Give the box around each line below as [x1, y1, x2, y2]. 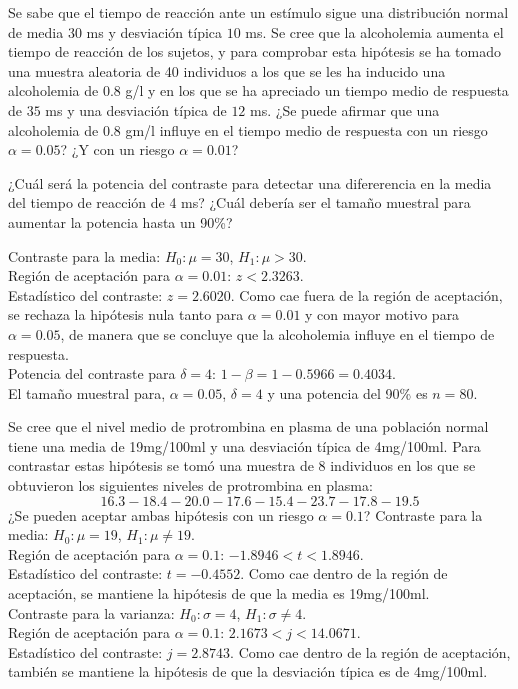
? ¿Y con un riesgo [60, 139, 175, 160]
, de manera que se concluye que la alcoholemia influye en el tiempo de [60, 323, 495, 344]
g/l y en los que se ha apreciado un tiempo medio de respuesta [125, 80, 509, 101]
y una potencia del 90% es [267, 382, 428, 403]
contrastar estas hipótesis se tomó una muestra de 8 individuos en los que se [8, 455, 476, 476]
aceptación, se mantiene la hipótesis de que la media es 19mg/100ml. [8, 583, 430, 604]
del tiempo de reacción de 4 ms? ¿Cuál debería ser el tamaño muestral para [8, 192, 471, 213]
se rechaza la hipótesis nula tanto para [8, 304, 244, 325]
